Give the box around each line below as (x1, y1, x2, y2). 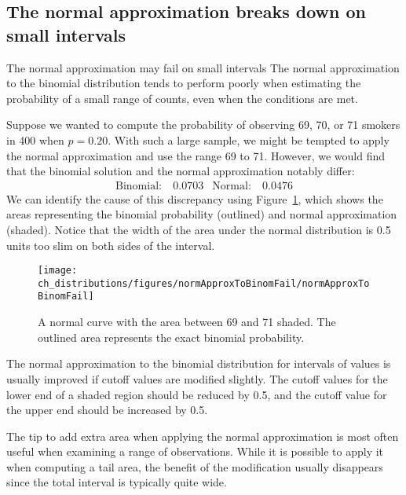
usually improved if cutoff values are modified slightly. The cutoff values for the (6, 370, 388, 387)
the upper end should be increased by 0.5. (6, 401, 208, 418)
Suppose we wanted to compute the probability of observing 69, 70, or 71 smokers (6, 116, 401, 133)
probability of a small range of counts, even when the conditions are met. (6, 90, 358, 106)
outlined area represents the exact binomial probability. (38, 328, 305, 345)
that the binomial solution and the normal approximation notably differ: (6, 163, 355, 179)
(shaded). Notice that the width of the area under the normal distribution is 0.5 (6, 221, 391, 237)
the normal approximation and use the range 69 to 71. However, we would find (6, 147, 386, 163)
